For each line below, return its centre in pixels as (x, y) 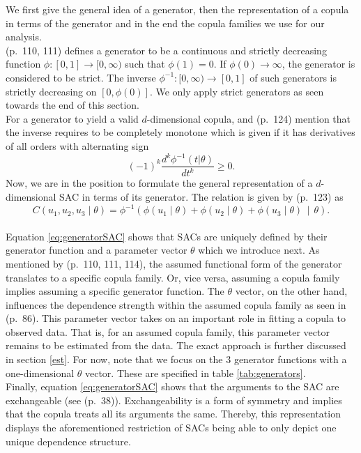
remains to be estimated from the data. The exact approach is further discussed (176, 345)
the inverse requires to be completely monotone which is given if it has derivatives (180, 132)
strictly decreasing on (51, 91)
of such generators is (293, 77)
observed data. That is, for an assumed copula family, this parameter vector (168, 331)
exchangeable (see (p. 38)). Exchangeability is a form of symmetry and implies (174, 400)
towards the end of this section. (72, 105)
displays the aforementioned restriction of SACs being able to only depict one (171, 428)
